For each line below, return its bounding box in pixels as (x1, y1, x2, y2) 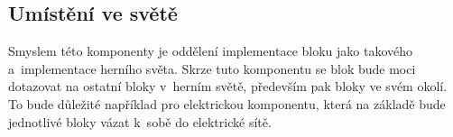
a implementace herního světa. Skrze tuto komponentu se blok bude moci (8, 59, 416, 78)
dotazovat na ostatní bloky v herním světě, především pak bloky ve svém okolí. (8, 77, 448, 96)
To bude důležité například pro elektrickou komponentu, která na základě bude (8, 94, 446, 113)
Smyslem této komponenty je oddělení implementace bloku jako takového (8, 41, 413, 60)
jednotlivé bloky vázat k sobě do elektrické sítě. (8, 112, 272, 131)
